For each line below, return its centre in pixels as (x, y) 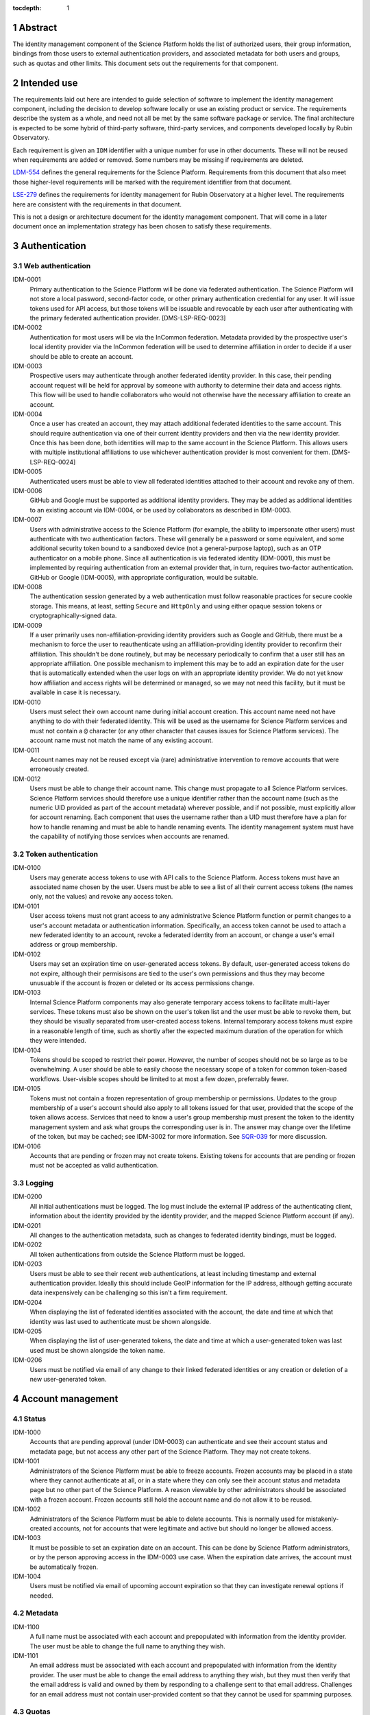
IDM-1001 (26, 1461)
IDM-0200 (27, 1196)
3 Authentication (50, 246)
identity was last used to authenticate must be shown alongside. (121, 1321)
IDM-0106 (27, 1146)
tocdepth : (27, 8)
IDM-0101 (26, 906)
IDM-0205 (27, 1331)
